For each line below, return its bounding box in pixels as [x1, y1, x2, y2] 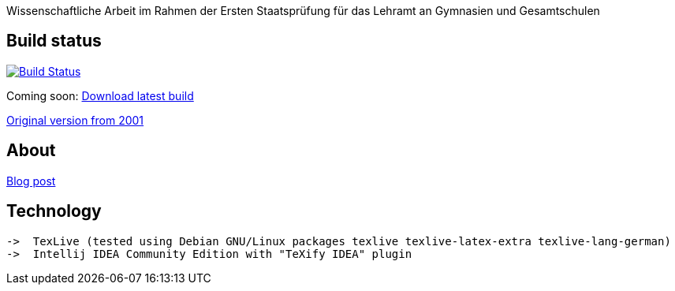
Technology [6, 201, 102, 222]
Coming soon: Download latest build [6, 88, 194, 103]
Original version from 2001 [6, 113, 144, 127]
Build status [6, 31, 102, 51]
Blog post [6, 173, 56, 188]
